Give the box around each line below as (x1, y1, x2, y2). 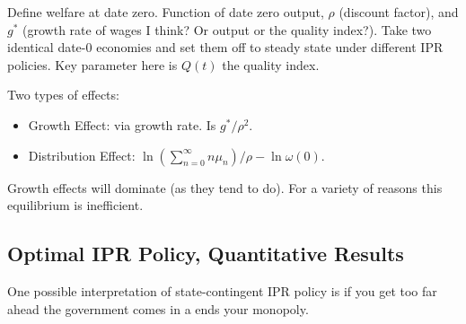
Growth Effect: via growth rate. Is (28, 115, 216, 134)
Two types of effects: (7, 85, 119, 104)
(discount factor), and (339, 3, 459, 21)
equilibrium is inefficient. (7, 196, 144, 215)
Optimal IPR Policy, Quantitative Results (7, 240, 404, 267)
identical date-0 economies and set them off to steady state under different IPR (7, 38, 444, 57)
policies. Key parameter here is (7, 55, 178, 74)
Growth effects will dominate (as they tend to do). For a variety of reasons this (7, 178, 443, 197)
